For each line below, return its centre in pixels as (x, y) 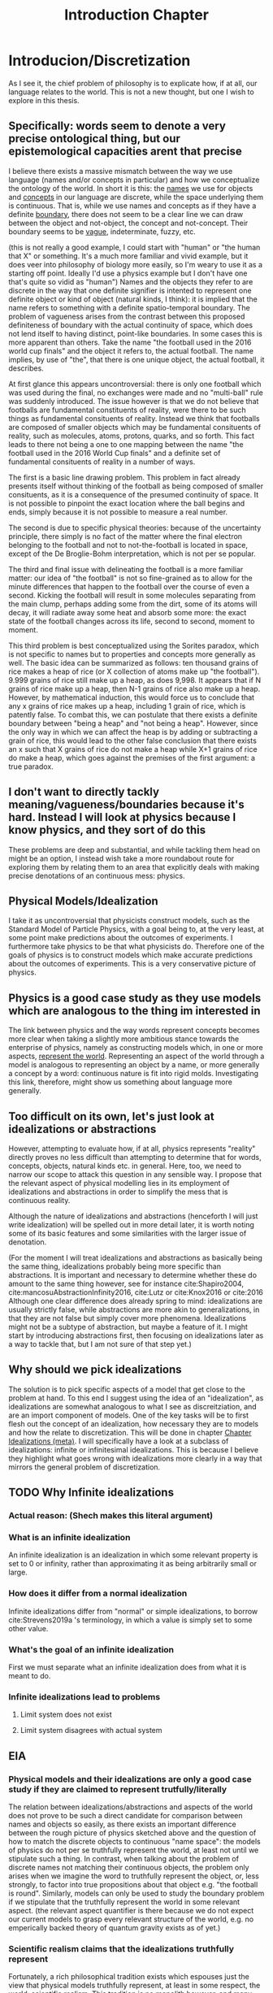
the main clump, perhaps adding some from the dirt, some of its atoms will (133, 604)
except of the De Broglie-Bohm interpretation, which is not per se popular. (132, 554)
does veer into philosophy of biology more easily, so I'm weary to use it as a (135, 264)
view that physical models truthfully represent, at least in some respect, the (134, 1986)
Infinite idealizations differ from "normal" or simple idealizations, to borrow (133, 1611)
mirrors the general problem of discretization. (84, 1467)
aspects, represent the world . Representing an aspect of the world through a (136, 1056)
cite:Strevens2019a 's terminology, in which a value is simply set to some (130, 1620)
